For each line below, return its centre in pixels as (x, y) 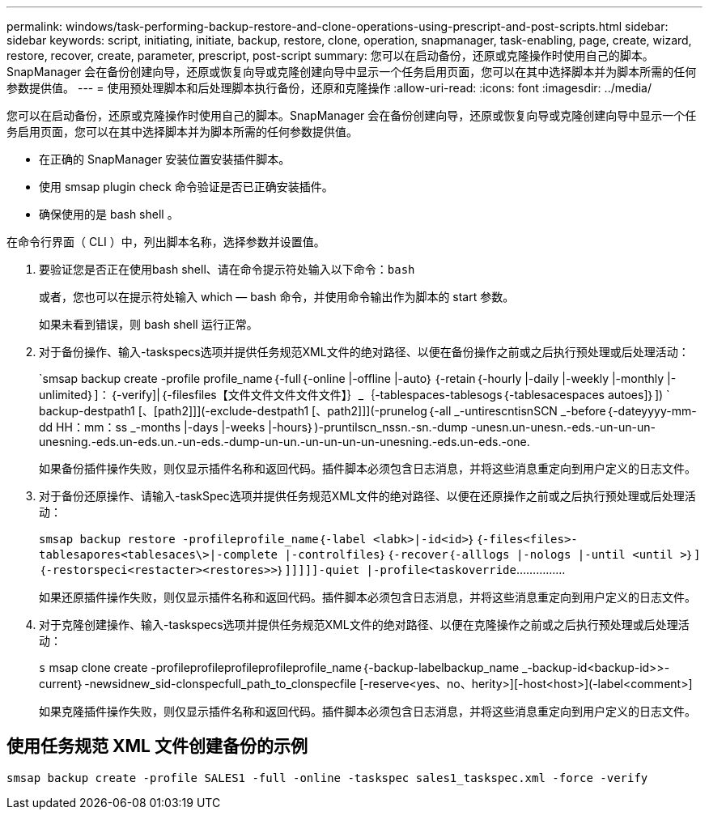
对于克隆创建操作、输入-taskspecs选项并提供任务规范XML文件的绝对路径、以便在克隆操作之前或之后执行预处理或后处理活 (364, 625)
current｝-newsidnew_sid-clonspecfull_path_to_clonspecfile (198, 684)
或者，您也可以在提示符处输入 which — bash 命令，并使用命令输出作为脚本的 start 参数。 (277, 297)
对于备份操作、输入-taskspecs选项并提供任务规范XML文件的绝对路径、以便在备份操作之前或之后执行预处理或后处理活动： (364, 352)
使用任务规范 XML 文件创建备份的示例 (157, 746)
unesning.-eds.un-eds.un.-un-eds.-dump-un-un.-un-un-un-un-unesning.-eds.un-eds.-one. (284, 442)
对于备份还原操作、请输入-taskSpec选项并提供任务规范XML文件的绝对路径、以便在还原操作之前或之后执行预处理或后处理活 (367, 496)
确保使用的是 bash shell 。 (109, 214)
